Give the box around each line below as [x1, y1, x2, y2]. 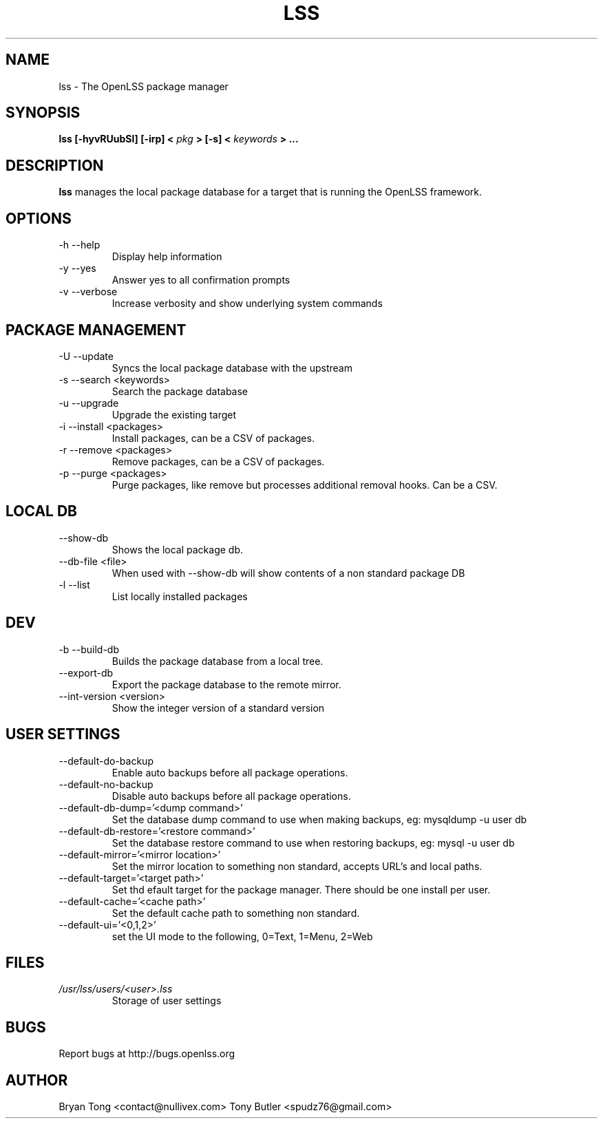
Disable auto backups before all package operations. [112, 789, 351, 802]
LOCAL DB [6, 502, 78, 520]
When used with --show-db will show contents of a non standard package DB [112, 566, 465, 579]
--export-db [59, 666, 114, 679]
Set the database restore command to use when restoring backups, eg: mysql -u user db [112, 836, 515, 849]
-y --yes [59, 262, 96, 275]
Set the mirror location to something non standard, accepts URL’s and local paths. [112, 860, 483, 872]
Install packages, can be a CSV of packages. [112, 432, 315, 444]
